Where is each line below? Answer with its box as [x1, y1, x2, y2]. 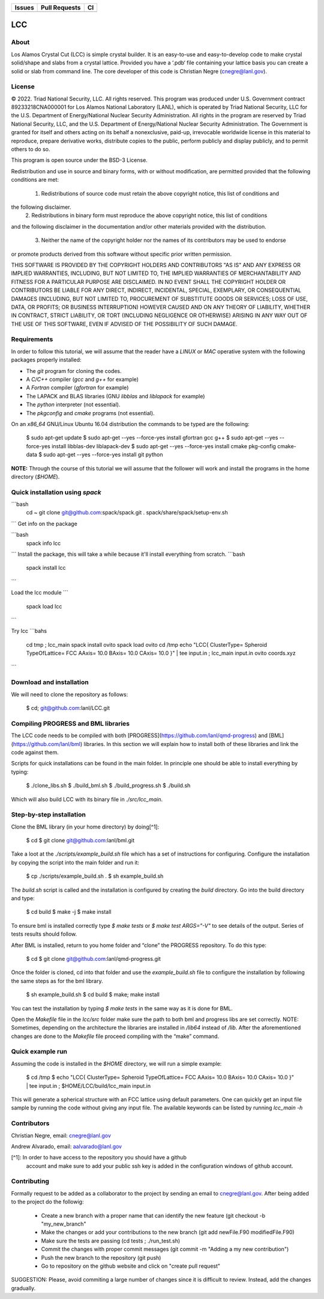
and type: [11, 895, 35, 902]
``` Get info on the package [11, 520, 77, 527]
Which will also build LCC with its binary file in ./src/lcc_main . [11, 795, 163, 803]
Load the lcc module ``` [11, 589, 68, 596]
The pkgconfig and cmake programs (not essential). [26, 409, 155, 416]
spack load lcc [26, 602, 62, 610]
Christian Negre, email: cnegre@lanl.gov [11, 1132, 111, 1139]
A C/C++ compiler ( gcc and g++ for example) [26, 375, 139, 383]
